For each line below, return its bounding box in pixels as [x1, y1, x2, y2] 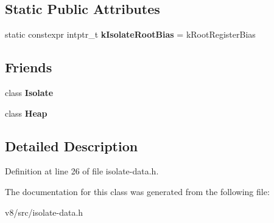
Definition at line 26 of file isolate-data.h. [5, 165, 159, 177]
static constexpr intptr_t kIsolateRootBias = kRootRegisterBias [5, 28, 256, 41]
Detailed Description [5, 136, 138, 155]
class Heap [5, 106, 47, 119]
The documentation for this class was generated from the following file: [5, 185, 270, 197]
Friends [5, 58, 52, 77]
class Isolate [5, 86, 54, 98]
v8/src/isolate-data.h [5, 205, 83, 218]
